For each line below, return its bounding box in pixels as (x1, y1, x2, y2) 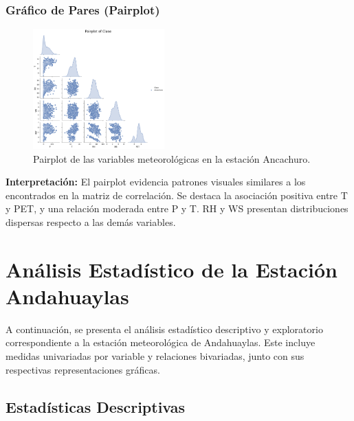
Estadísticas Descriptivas (5, 396, 186, 417)
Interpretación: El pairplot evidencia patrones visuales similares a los (5, 174, 306, 189)
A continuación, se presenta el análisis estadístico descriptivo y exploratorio (5, 321, 323, 336)
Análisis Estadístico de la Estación (5, 255, 338, 283)
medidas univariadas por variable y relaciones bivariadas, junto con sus (5, 349, 305, 363)
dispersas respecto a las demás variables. (5, 214, 176, 229)
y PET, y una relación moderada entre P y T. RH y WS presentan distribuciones (5, 201, 349, 216)
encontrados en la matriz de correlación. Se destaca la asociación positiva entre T (5, 187, 348, 202)
